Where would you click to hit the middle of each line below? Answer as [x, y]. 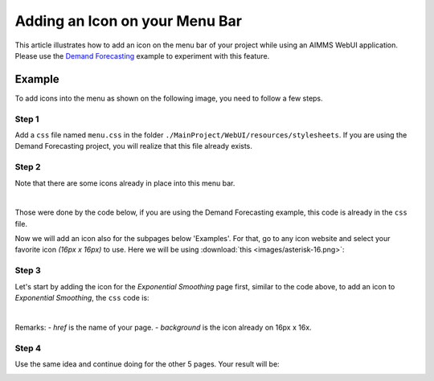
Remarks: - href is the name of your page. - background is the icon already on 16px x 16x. [164, 327]
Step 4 [28, 348]
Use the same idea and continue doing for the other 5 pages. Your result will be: [147, 364]
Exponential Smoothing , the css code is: [82, 298]
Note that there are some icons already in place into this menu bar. [125, 183]
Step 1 [27, 119]
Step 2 [28, 167]
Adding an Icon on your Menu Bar [129, 21]
